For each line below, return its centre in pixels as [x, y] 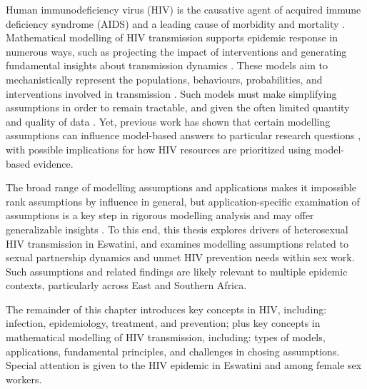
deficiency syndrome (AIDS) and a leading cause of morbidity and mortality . [175, 23]
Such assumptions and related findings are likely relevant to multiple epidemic [177, 271]
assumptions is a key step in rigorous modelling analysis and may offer [160, 215]
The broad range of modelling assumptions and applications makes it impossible [181, 187]
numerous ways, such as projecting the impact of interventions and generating [176, 51]
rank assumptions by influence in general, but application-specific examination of [183, 201]
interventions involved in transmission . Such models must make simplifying [171, 93]
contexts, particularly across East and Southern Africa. [126, 285]
